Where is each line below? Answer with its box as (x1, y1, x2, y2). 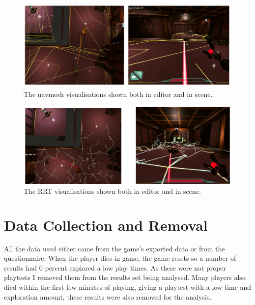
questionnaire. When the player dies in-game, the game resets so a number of (4, 253, 236, 263)
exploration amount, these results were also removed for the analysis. (4, 291, 212, 302)
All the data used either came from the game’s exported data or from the (4, 243, 225, 253)
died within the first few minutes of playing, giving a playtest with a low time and (4, 281, 252, 292)
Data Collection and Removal (4, 214, 208, 235)
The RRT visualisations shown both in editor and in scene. (24, 185, 201, 196)
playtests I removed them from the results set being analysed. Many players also (4, 272, 246, 282)
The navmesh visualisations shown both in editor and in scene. (24, 89, 213, 99)
